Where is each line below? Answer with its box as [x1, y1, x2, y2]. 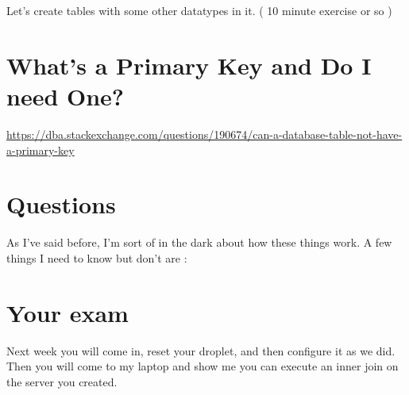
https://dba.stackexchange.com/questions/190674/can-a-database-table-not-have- [6, 125, 403, 142]
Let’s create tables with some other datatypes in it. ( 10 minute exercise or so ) [6, 2, 392, 18]
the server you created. [6, 373, 118, 389]
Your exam [6, 296, 129, 328]
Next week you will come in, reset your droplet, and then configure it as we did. [6, 342, 395, 359]
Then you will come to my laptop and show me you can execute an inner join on [6, 358, 399, 374]
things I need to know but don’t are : [6, 249, 187, 266]
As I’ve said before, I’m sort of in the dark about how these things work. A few [6, 234, 392, 251]
